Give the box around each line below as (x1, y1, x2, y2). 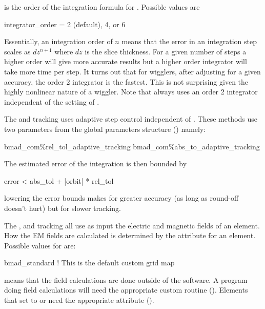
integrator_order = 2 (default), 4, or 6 (4, 18, 126, 29)
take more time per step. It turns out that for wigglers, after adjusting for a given (4, 66, 261, 76)
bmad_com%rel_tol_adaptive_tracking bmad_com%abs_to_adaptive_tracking (4, 141, 260, 151)
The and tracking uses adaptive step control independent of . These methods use (4, 113, 258, 124)
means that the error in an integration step (121, 36, 257, 47)
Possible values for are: (4, 240, 76, 250)
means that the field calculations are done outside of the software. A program (4, 274, 248, 285)
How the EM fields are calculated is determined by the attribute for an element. (4, 230, 256, 241)
